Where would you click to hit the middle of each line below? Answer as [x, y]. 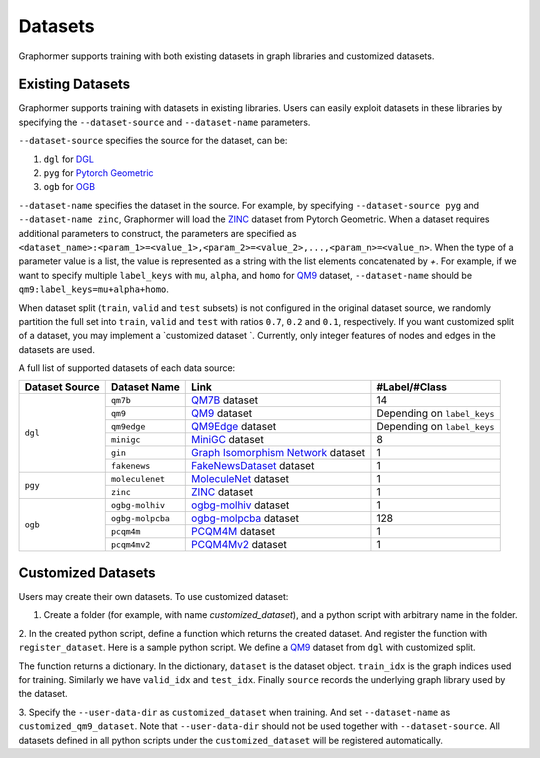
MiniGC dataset [227, 440]
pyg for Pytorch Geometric [98, 173]
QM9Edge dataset [234, 427]
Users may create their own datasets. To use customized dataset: [153, 596]
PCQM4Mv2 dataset [239, 545]
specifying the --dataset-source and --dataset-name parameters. [164, 122]
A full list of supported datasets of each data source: [127, 368]
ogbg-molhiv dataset [240, 505]
